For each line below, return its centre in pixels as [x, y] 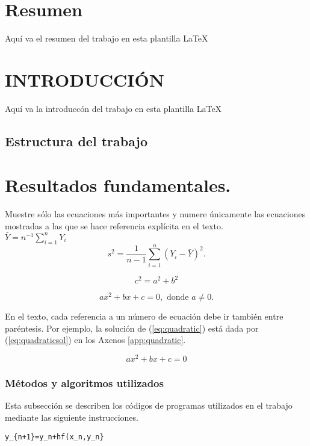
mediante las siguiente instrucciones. [72, 417]
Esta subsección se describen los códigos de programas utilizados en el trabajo [149, 405]
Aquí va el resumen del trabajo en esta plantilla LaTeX [107, 38]
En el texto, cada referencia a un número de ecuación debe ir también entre [144, 316]
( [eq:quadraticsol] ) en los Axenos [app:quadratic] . [95, 340]
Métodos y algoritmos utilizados [84, 383]
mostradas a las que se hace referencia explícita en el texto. [114, 225]
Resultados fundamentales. [118, 185]
